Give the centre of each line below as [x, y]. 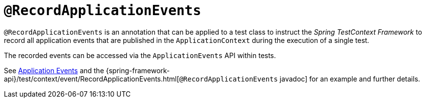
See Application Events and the [54, 70]
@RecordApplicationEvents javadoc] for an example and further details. [300, 79]
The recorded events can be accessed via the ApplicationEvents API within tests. [140, 55]
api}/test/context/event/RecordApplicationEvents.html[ [92, 79]
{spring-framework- [138, 70]
